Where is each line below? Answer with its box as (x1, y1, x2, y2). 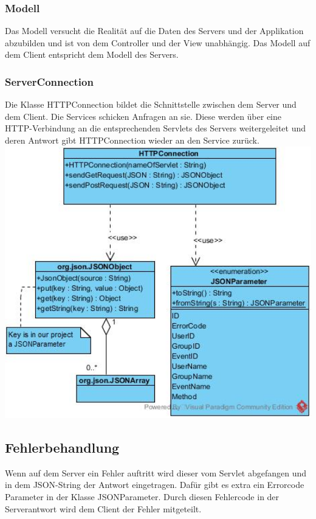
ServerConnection (5, 74, 94, 89)
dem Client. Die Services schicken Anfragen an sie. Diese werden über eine (5, 110, 282, 122)
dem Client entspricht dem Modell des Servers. (5, 48, 179, 61)
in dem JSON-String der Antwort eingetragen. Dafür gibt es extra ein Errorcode (5, 478, 304, 491)
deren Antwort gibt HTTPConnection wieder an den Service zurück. (5, 134, 259, 146)
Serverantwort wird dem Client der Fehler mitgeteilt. (5, 502, 202, 515)
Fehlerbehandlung (5, 437, 120, 456)
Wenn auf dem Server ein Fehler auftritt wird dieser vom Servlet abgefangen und (5, 466, 307, 479)
